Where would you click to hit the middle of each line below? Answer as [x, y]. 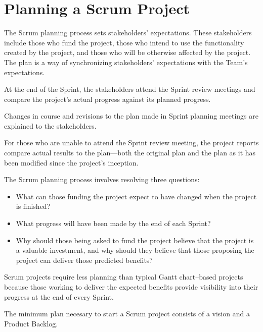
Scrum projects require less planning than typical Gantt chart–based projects [124, 277]
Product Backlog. [31, 323]
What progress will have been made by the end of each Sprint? [113, 223]
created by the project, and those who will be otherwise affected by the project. [127, 52]
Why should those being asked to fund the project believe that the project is [135, 240]
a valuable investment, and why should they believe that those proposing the [135, 250]
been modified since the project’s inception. [71, 162]
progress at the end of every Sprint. [59, 296]
